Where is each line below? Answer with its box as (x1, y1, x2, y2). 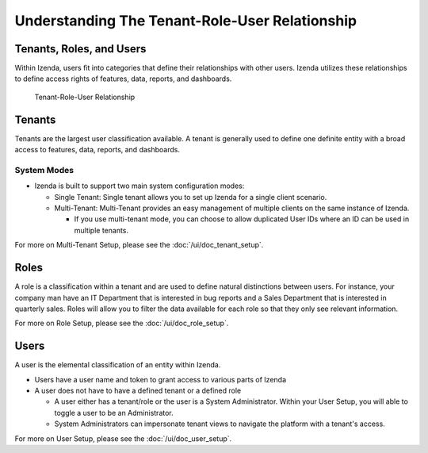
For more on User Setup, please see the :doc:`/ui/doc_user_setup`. (14, 433, 232, 443)
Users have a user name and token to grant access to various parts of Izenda (34, 374, 287, 384)
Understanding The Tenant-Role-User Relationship (14, 12, 357, 29)
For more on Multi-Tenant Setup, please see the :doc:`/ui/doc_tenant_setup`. (14, 240, 264, 250)
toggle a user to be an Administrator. (54, 408, 174, 417)
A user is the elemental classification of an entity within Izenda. (14, 360, 221, 370)
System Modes (14, 164, 75, 175)
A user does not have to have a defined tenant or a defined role (34, 386, 242, 395)
